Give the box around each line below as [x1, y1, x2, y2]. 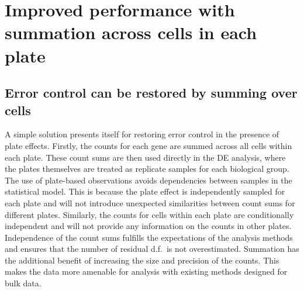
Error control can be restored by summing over [5, 84, 298, 102]
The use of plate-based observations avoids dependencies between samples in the [5, 174, 292, 186]
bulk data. [5, 277, 42, 289]
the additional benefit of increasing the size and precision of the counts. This [5, 254, 279, 266]
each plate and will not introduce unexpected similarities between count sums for [5, 196, 295, 209]
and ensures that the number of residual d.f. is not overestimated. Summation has [5, 243, 299, 255]
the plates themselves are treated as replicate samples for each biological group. [5, 162, 289, 175]
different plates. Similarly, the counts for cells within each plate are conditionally [5, 208, 294, 220]
